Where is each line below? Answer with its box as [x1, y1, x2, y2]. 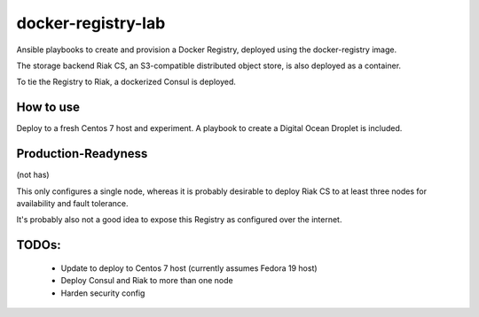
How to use [16, 100, 80, 115]
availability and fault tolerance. [16, 197, 129, 208]
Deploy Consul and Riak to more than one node [60, 275, 234, 286]
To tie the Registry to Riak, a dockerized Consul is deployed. [16, 76, 237, 88]
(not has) [16, 169, 50, 181]
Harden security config [60, 288, 145, 298]
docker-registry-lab [16, 13, 166, 33]
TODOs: [16, 237, 61, 252]
